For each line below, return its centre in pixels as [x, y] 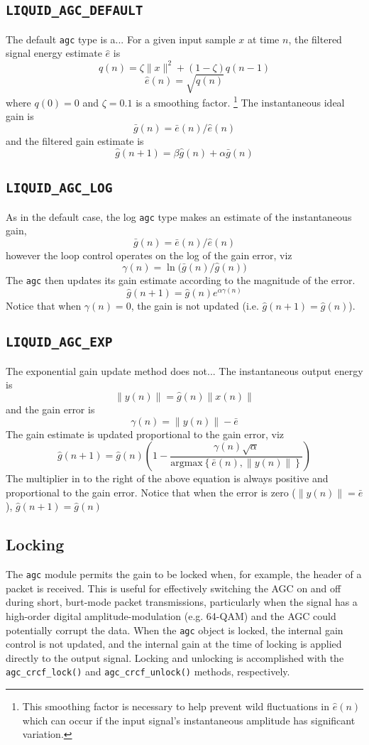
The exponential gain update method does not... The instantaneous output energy [184, 370]
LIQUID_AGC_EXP [59, 342]
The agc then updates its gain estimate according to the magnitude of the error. [181, 279]
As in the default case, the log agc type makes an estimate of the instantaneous [179, 216]
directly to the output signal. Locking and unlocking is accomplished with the [175, 657]
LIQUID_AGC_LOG [59, 188]
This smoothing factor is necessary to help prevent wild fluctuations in [176, 706]
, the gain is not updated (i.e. [195, 306]
